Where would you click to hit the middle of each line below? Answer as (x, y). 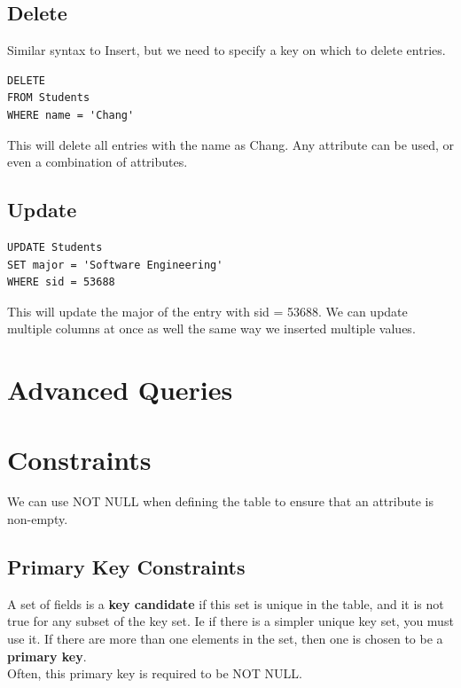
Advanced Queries (120, 390)
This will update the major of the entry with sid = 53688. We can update (207, 311)
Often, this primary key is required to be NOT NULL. (155, 673)
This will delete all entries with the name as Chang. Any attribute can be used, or (231, 144)
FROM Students (49, 98)
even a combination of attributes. (98, 162)
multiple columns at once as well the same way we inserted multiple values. (211, 328)
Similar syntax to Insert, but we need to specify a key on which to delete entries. (227, 50)
